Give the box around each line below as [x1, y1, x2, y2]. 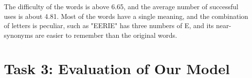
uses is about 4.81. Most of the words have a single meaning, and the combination [4, 11, 249, 21]
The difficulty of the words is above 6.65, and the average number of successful [4, 1, 238, 11]
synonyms [4, 30, 33, 40]
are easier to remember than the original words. [35, 30, 177, 40]
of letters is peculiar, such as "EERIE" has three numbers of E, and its [4, 20, 214, 31]
